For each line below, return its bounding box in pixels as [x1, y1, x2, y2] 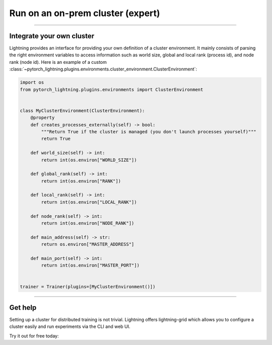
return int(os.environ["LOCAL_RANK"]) [41, 199, 137, 205]
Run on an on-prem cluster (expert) [9, 8, 161, 19]
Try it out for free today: [9, 332, 59, 339]
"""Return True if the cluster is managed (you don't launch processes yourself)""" [41, 129, 256, 134]
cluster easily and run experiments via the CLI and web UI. [9, 323, 130, 329]
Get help [9, 303, 37, 312]
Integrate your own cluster [9, 32, 95, 40]
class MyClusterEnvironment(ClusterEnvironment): [20, 108, 145, 113]
